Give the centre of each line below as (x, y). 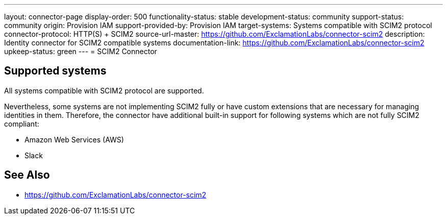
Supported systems (55, 71)
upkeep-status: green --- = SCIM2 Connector (81, 51)
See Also (27, 175)
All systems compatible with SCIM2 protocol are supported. (104, 90)
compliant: (22, 124)
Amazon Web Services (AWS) (74, 139)
